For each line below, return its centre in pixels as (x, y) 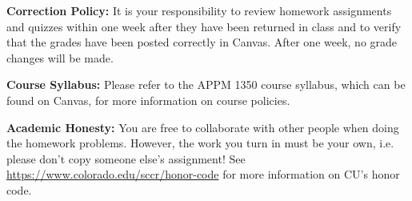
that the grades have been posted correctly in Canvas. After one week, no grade (202, 42)
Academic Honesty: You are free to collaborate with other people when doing (203, 127)
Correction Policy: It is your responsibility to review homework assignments (199, 10)
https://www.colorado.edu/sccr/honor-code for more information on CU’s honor (203, 174)
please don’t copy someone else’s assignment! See (126, 158)
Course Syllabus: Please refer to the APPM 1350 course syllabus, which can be (206, 84)
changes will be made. (60, 57)
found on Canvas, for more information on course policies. (148, 100)
